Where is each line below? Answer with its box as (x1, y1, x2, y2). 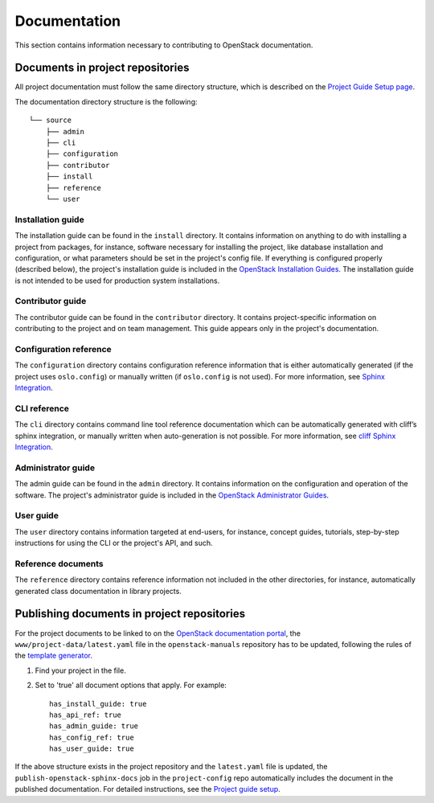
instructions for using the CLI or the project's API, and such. (14, 539, 213, 548)
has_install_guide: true (49, 699, 147, 708)
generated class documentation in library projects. (14, 586, 182, 596)
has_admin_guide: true (49, 722, 139, 731)
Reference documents (14, 558, 104, 569)
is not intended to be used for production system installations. (14, 276, 220, 285)
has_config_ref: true (49, 732, 134, 742)
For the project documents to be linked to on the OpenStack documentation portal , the (14, 628, 301, 638)
